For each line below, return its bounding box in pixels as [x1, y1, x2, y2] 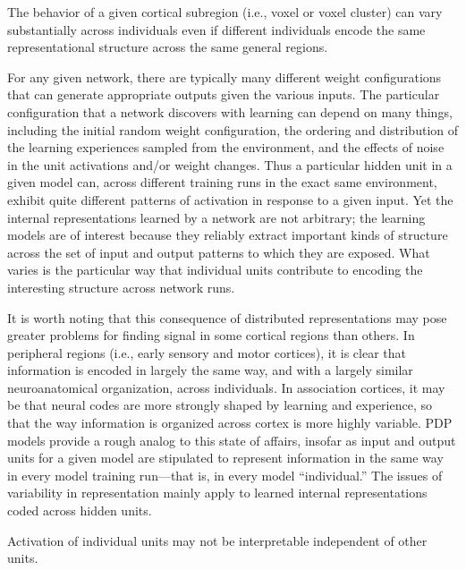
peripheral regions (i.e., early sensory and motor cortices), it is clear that [7, 343, 406, 362]
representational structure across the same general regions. [7, 38, 328, 56]
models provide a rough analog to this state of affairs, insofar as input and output [7, 430, 456, 449]
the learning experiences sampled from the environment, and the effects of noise [7, 138, 445, 157]
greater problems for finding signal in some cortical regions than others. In [7, 326, 415, 345]
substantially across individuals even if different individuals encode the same [7, 20, 426, 38]
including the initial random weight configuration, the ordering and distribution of [7, 120, 458, 139]
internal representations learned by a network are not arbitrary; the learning [7, 208, 426, 226]
